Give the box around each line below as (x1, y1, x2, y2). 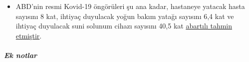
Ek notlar (4, 49, 37, 60)
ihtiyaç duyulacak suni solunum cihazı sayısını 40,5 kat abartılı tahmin (15, 20, 233, 31)
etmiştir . (15, 30, 42, 40)
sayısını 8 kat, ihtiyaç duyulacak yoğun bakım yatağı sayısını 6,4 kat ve (15, 10, 234, 21)
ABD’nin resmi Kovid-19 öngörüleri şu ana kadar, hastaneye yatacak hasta (15, 1, 245, 11)
